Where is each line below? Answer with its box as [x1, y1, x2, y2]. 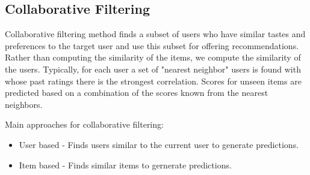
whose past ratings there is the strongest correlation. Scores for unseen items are [5, 74, 302, 87]
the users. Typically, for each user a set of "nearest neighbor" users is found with [5, 62, 301, 75]
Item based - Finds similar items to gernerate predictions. [19, 158, 232, 171]
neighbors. [5, 98, 43, 110]
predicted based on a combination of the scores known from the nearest [5, 86, 268, 99]
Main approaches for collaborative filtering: [5, 118, 164, 131]
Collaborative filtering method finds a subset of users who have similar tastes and [5, 28, 306, 40]
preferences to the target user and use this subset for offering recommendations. [5, 39, 299, 52]
